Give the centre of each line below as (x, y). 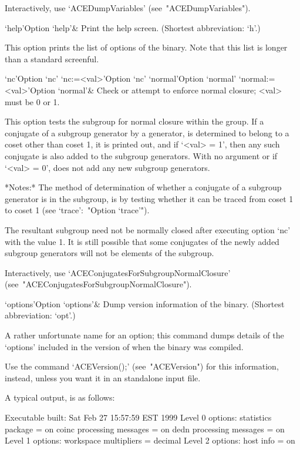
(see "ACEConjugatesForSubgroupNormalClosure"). (98, 284)
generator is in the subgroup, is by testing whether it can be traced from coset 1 (149, 198)
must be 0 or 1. (32, 101)
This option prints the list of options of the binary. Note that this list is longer (146, 47)
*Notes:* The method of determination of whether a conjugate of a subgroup (143, 187)
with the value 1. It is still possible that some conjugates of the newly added (142, 241)
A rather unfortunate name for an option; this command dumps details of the (144, 335)
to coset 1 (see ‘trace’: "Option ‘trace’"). (77, 210)
